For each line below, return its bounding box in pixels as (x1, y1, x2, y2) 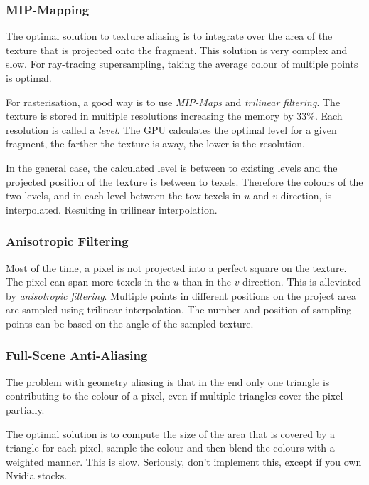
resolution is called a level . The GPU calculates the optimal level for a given (6, 122, 337, 137)
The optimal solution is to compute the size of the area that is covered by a (6, 426, 336, 441)
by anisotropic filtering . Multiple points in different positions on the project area (6, 288, 356, 303)
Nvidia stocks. (6, 468, 68, 483)
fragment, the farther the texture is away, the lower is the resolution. (6, 136, 305, 151)
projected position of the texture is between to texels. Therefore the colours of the (6, 174, 363, 189)
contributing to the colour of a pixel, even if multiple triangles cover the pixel (6, 388, 343, 403)
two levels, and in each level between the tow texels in (6, 188, 241, 203)
